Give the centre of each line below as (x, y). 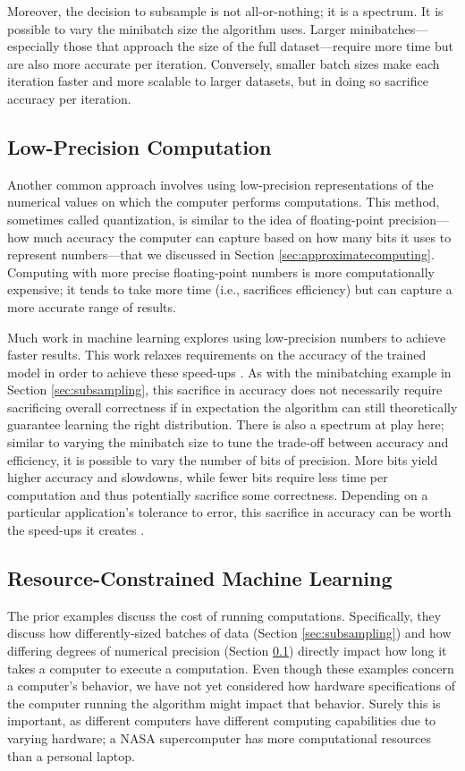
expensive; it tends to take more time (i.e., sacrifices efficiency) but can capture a (230, 289)
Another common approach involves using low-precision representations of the (220, 184)
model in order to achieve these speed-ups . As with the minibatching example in (229, 372)
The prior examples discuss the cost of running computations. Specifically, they (224, 615)
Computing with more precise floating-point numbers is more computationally (221, 271)
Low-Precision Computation (139, 146)
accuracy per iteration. (69, 98)
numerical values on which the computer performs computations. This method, (224, 202)
